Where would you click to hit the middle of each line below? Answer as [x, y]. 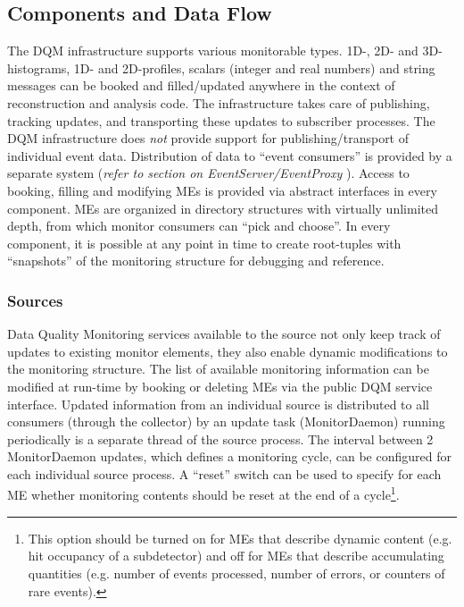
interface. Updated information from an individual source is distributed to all [219, 404]
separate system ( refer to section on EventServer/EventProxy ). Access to [208, 173]
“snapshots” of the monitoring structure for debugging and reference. [196, 261]
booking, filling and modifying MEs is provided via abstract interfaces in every [222, 190]
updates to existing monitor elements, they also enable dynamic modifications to [228, 351]
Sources [35, 300]
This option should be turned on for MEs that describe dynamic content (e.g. [240, 538]
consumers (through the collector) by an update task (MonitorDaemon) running [226, 422]
